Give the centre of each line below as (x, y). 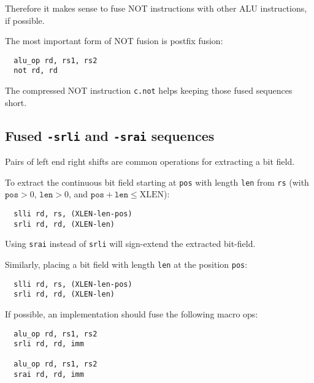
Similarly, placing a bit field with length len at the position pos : (126, 264)
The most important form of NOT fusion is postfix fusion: (114, 41)
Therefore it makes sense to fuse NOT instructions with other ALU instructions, (156, 8)
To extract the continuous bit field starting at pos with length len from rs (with (157, 182)
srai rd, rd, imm (49, 375)
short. (16, 102)
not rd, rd (36, 71)
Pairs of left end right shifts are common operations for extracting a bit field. (150, 161)
